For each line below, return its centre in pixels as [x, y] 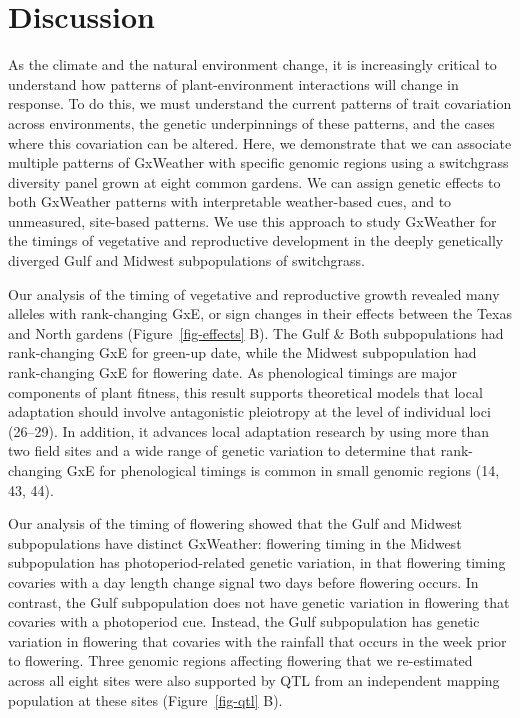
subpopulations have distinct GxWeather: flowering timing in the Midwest [235, 542]
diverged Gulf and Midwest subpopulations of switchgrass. [186, 260]
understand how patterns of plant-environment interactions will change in [233, 83]
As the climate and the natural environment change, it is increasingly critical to [252, 64]
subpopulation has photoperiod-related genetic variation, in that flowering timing [257, 562]
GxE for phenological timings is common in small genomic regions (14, [283, 470]
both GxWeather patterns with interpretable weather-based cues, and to [230, 201]
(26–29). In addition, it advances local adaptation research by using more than [249, 430]
